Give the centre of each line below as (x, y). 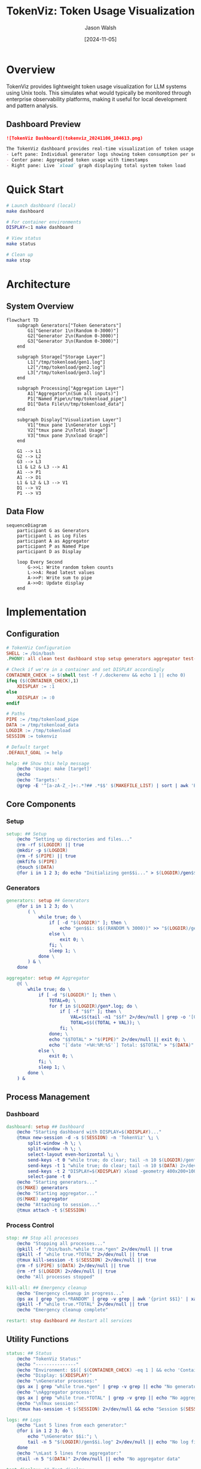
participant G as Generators (53, 531)
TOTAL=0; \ (63, 1001)
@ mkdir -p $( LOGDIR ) (42, 851)
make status (21, 244)
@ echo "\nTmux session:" (48, 1403)
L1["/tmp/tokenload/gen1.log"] (67, 362)
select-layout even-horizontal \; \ (73, 1154)
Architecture (38, 284)
